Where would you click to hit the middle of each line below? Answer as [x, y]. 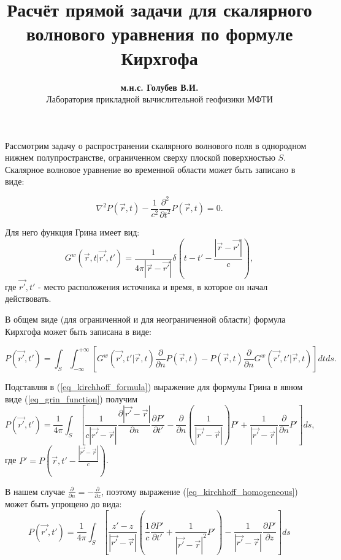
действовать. [28, 298]
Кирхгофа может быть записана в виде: [78, 331]
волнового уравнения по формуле [159, 33]
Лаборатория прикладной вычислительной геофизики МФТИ [159, 99]
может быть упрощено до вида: [63, 504]
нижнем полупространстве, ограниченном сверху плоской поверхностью [140, 157]
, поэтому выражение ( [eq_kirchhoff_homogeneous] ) [199, 491]
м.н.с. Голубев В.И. [159, 87]
